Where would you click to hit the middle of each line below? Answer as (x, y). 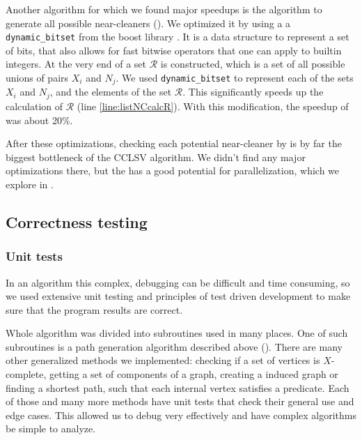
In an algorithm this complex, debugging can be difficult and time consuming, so (178, 282)
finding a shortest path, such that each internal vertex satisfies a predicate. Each (178, 387)
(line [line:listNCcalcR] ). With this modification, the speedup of (213, 106)
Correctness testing (77, 221)
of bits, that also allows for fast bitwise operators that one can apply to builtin (174, 50)
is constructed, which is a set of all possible (253, 64)
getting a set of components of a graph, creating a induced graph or (194, 374)
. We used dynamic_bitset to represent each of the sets (235, 78)
